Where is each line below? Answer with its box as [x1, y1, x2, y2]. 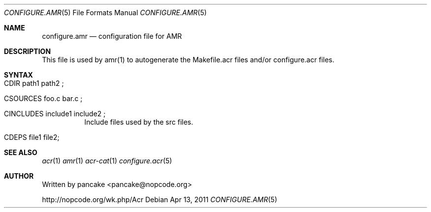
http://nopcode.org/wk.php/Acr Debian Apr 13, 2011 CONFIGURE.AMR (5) [42, 195, 277, 204]
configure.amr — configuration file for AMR [42, 32, 182, 40]
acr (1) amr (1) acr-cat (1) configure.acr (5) [42, 157, 172, 165]
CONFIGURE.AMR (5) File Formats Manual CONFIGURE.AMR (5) [4, 8, 207, 17]
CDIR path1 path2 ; [4, 79, 64, 87]
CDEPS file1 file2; [4, 133, 60, 141]
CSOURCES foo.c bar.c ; [4, 94, 83, 103]
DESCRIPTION [4, 47, 51, 55]
